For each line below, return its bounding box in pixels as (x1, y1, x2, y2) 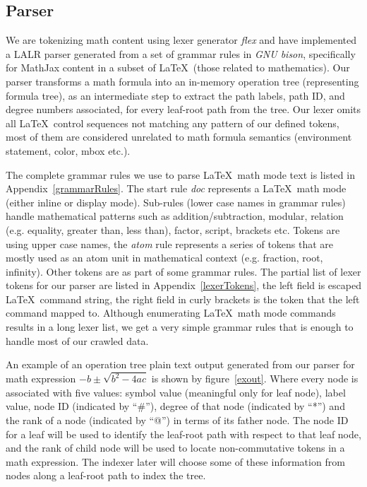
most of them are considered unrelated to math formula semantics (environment (6, 129, 352, 144)
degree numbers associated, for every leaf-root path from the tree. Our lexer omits (6, 102, 361, 117)
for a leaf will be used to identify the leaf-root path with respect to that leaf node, (6, 426, 361, 441)
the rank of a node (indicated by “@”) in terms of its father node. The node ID (6, 412, 349, 427)
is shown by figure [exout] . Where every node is (151, 371, 359, 386)
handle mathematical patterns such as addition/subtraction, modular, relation (6, 209, 344, 223)
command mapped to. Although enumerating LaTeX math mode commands (6, 305, 336, 320)
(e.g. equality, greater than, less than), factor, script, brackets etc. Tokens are (6, 222, 340, 237)
